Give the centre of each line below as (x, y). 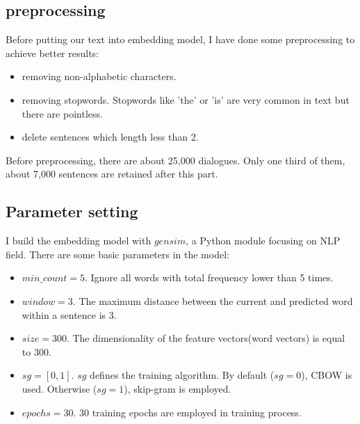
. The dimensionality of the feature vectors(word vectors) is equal (206, 338)
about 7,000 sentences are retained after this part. (112, 174)
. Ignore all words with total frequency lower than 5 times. (209, 277)
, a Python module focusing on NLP (263, 241)
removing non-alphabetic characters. (99, 76)
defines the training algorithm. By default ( (182, 375)
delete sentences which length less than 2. (110, 137)
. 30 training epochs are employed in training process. (187, 412)
